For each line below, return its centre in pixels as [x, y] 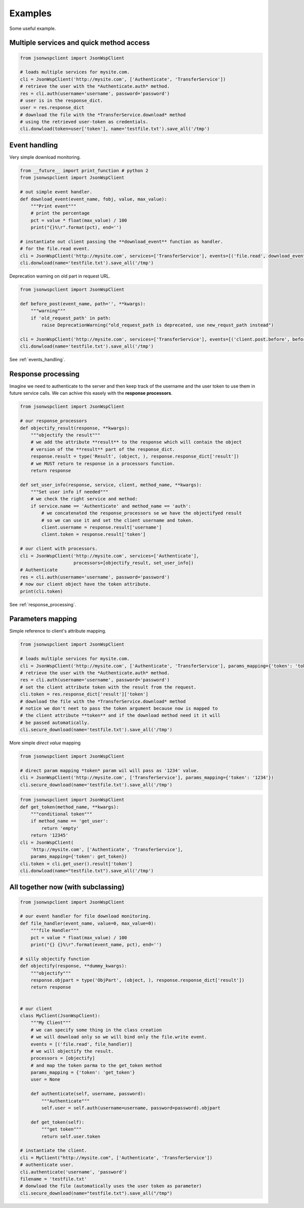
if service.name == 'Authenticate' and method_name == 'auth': [111, 506]
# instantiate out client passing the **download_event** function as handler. [122, 241]
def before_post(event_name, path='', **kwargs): [83, 304]
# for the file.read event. [55, 249]
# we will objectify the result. [72, 1051]
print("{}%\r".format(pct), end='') [76, 228]
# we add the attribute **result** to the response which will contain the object [136, 442]
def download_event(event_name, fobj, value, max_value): [93, 199]
